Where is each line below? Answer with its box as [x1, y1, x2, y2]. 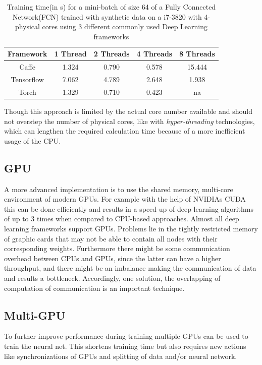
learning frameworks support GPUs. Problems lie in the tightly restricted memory [4, 223, 258, 233]
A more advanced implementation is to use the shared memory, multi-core [4, 184, 233, 194]
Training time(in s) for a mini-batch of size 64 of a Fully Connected [7, 2, 216, 12]
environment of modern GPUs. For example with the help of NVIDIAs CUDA [4, 194, 246, 204]
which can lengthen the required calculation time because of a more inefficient [4, 126, 245, 136]
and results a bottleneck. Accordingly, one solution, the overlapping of [4, 272, 221, 283]
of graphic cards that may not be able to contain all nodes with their [4, 233, 218, 244]
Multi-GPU [4, 307, 66, 323]
